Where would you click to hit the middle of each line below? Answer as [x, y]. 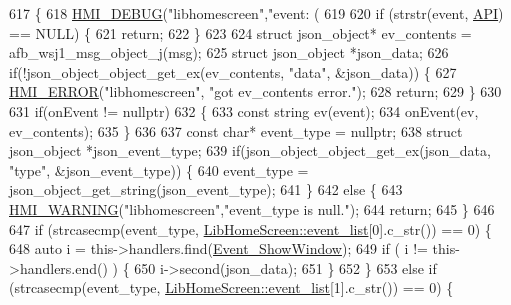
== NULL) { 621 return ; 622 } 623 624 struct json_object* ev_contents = [240, 32]
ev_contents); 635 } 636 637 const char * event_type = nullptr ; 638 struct [236, 130]
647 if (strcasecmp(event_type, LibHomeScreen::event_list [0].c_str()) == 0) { [250, 228]
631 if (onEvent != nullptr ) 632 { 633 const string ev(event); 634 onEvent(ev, [244, 110]
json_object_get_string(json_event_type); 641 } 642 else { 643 [206, 189]
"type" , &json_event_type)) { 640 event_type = [159, 169]
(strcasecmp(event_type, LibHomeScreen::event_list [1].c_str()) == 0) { [231, 287]
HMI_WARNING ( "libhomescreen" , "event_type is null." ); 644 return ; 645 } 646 [252, 208]
